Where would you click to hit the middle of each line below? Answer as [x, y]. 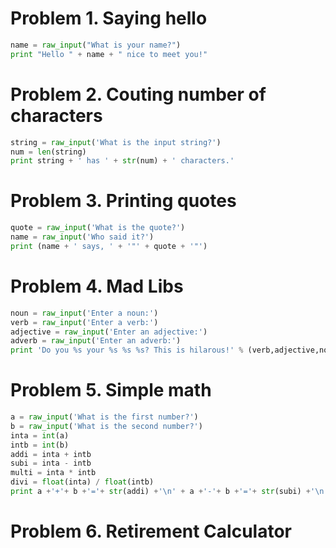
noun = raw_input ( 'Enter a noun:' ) [84, 313]
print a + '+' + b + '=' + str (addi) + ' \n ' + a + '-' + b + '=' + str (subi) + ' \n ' [169, 492]
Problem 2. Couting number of [138, 94]
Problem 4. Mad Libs [97, 286]
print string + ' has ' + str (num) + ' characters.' [122, 161]
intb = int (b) [40, 445]
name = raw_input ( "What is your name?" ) [96, 45]
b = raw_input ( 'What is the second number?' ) [106, 426]
